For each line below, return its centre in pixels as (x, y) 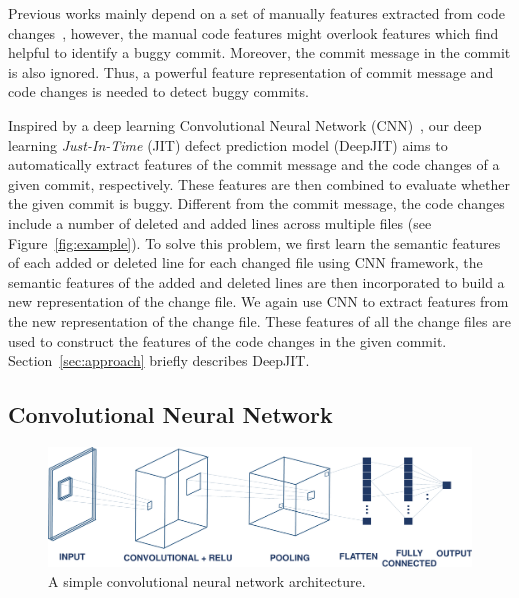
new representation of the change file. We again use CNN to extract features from (258, 301)
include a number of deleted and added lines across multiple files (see (220, 222)
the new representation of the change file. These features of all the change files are (259, 320)
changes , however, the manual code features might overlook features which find (253, 32)
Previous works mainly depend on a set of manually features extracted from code (256, 13)
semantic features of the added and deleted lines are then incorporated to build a (256, 281)
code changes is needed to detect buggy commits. (158, 91)
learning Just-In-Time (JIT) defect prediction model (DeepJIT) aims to (228, 144)
